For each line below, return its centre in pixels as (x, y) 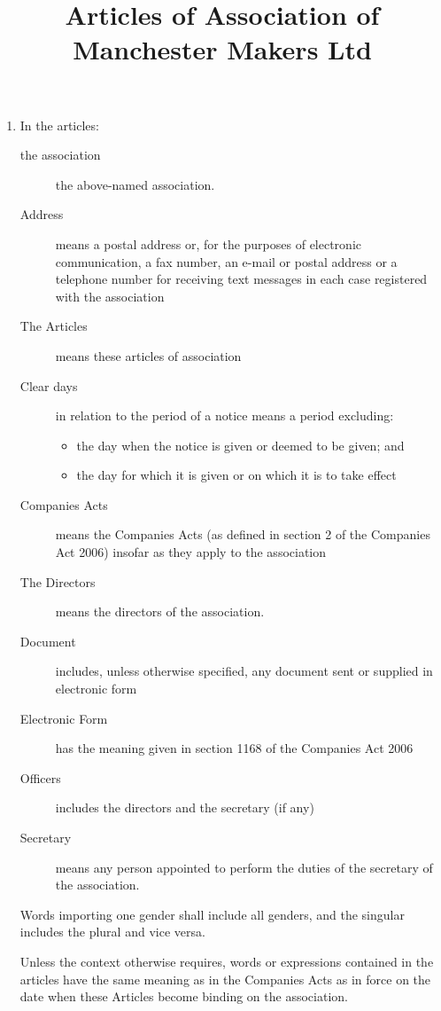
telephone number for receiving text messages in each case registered (241, 279)
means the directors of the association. (160, 611)
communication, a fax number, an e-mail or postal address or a (226, 261)
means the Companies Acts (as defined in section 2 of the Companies (243, 534)
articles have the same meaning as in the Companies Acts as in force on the (225, 979)
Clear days (49, 385)
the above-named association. (135, 184)
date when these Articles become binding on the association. (184, 996)
